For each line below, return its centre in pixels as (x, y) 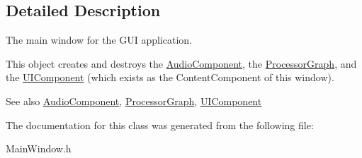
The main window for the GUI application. (99, 40)
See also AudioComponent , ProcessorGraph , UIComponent (134, 101)
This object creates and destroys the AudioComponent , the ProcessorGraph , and (181, 63)
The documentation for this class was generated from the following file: (160, 124)
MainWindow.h (39, 148)
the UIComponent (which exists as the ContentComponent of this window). (170, 77)
